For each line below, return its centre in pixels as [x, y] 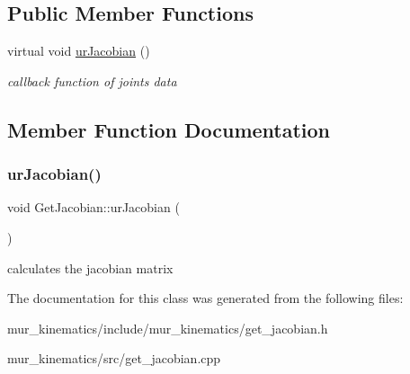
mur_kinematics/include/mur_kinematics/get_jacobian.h [168, 328]
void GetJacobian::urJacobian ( [94, 207]
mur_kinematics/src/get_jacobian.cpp [114, 358]
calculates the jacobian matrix [90, 267]
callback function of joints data [92, 80]
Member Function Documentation [169, 129]
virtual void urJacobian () [79, 51]
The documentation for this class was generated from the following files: [205, 298]
